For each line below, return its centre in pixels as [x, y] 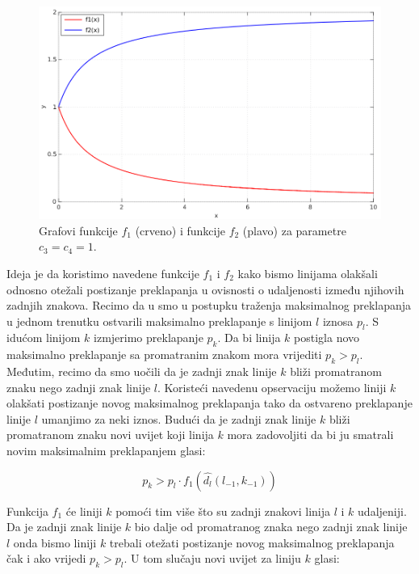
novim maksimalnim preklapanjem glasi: [106, 451]
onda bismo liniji [55, 542]
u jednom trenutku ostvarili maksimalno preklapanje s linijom [159, 321]
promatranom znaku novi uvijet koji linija [110, 435]
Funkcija [27, 511]
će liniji [84, 511]
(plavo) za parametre [294, 230]
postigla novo [327, 338]
